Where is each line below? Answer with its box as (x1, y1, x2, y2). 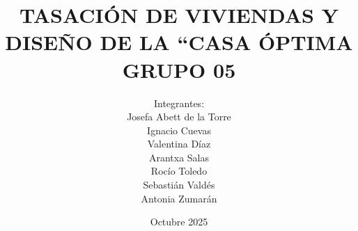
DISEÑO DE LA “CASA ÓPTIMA (5, 28, 353, 56)
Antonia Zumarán (141, 191, 217, 205)
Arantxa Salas (148, 150, 210, 164)
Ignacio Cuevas (147, 122, 211, 137)
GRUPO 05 (122, 55, 236, 83)
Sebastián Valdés (143, 177, 215, 192)
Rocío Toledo (150, 164, 208, 178)
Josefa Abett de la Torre (127, 109, 231, 124)
